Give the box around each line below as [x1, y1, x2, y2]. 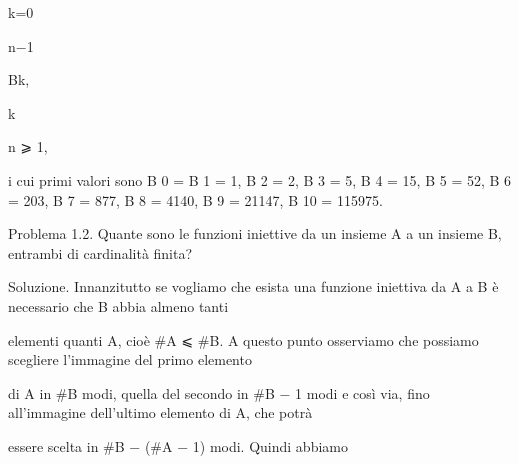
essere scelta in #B [8, 435, 125, 456]
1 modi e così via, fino [295, 382, 430, 403]
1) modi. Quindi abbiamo [192, 435, 348, 456]
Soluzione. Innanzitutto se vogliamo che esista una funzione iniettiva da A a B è [8, 276, 499, 297]
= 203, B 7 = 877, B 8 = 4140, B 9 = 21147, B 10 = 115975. [8, 189, 383, 210]
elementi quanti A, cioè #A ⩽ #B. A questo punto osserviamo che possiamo [8, 329, 479, 350]
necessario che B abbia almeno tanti [8, 295, 229, 316]
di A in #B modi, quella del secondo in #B [8, 382, 275, 403]
